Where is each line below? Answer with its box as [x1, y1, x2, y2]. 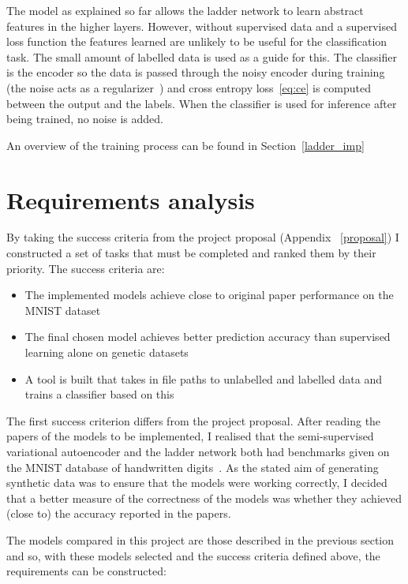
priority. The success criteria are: [6, 260, 165, 276]
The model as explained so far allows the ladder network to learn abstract [6, 2, 364, 18]
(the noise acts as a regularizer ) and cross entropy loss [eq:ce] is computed [6, 79, 371, 95]
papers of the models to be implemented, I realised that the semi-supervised [6, 428, 374, 444]
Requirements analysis [6, 183, 255, 215]
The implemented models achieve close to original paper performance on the [24, 286, 394, 303]
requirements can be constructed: [6, 563, 167, 579]
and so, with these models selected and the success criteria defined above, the [6, 547, 380, 563]
